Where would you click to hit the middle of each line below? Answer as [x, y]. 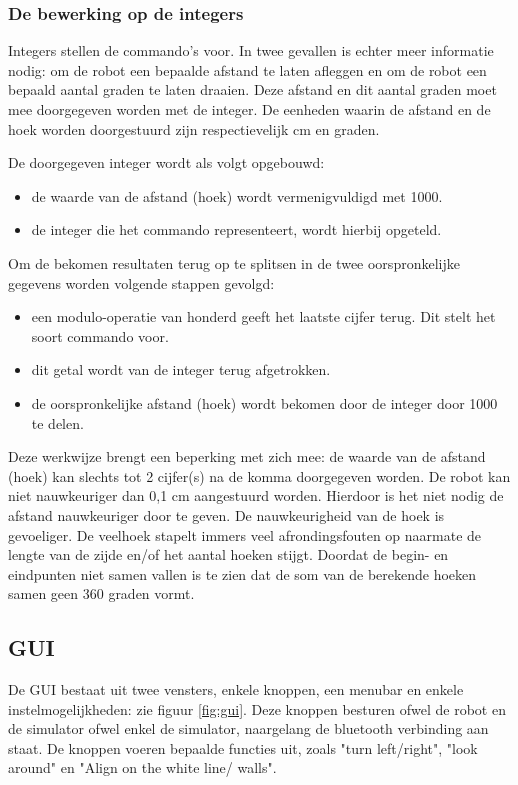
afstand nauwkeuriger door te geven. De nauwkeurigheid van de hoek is [226, 514]
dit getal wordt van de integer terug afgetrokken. [181, 369]
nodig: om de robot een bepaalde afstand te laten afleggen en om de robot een [247, 69]
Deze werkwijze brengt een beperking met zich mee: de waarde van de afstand [247, 456]
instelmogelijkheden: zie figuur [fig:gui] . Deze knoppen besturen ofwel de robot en [257, 708]
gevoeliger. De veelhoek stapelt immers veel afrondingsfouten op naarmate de [245, 534]
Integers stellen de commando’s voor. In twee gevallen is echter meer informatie [251, 50]
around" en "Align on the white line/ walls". [142, 767]
